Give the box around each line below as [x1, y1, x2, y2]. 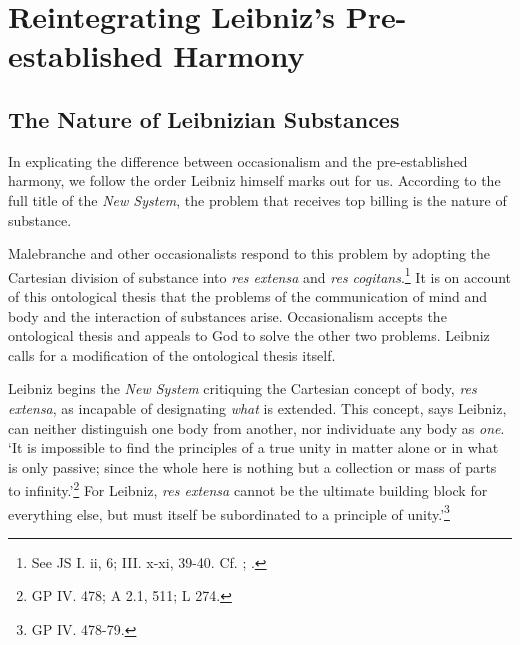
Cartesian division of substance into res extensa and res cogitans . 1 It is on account [8, 263, 512, 287]
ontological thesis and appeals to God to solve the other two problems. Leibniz [8, 325, 490, 346]
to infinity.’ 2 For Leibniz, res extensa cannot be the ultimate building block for [8, 477, 488, 500]
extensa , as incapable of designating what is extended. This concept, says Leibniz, [8, 397, 507, 418]
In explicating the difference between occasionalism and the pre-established [8, 150, 468, 171]
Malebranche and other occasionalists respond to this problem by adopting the [8, 243, 491, 264]
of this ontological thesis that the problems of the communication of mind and [8, 285, 488, 306]
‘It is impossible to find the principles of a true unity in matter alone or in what [8, 437, 499, 458]
